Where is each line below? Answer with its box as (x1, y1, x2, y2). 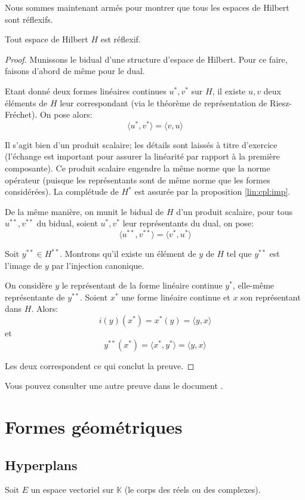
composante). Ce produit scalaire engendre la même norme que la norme (5, 162, 270, 174)
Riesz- (270, 96, 292, 109)
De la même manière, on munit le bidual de (5, 205, 164, 217)
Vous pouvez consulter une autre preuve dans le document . (5, 379, 223, 392)
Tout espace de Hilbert (5, 33, 88, 45)
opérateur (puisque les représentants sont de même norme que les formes (5, 173, 270, 186)
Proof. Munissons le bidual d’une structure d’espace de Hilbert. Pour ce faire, (5, 53, 288, 65)
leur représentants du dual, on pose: (122, 217, 254, 229)
